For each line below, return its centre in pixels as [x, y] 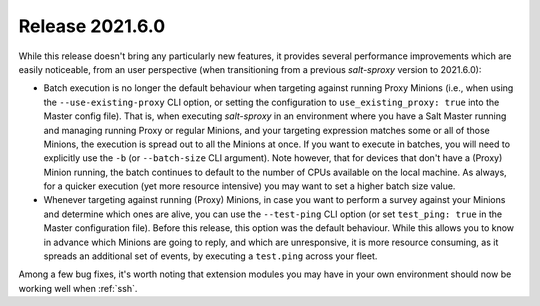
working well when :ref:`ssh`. [78, 288]
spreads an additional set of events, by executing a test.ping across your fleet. [210, 256]
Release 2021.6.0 [92, 26]
